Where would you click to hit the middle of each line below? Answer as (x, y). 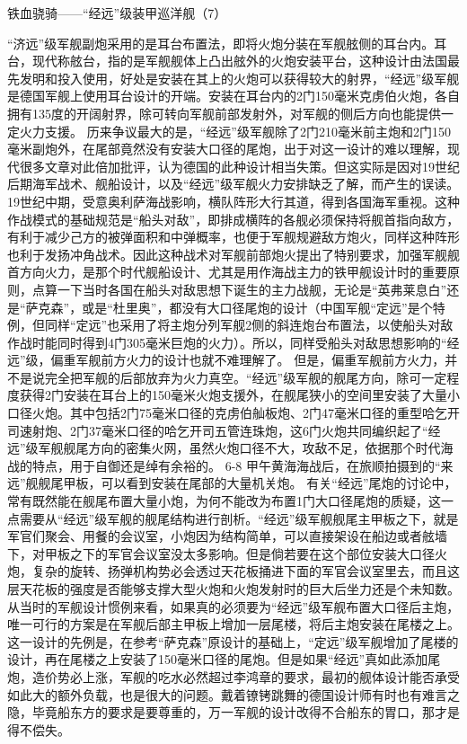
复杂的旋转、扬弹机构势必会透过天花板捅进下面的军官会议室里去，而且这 (246, 571)
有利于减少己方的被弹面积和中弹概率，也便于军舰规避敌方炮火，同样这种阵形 (233, 237)
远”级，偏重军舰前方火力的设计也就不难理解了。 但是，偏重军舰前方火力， (226, 360)
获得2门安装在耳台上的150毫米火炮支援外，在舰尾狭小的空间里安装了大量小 (239, 395)
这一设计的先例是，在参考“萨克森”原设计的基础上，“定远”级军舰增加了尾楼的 (233, 641)
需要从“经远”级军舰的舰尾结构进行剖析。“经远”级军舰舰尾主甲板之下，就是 (239, 518)
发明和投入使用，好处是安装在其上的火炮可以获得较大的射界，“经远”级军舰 (239, 78)
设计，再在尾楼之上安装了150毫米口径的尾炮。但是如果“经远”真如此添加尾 (224, 659)
